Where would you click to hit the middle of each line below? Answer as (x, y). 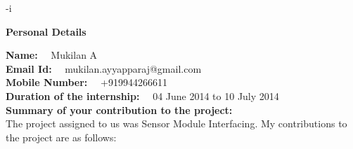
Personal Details (46, 31)
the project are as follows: (61, 137)
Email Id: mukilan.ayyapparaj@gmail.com (104, 68)
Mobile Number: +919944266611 (86, 82)
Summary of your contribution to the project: (119, 109)
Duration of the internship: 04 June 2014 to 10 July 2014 (142, 95)
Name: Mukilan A (52, 55)
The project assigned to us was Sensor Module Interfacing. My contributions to (176, 123)
